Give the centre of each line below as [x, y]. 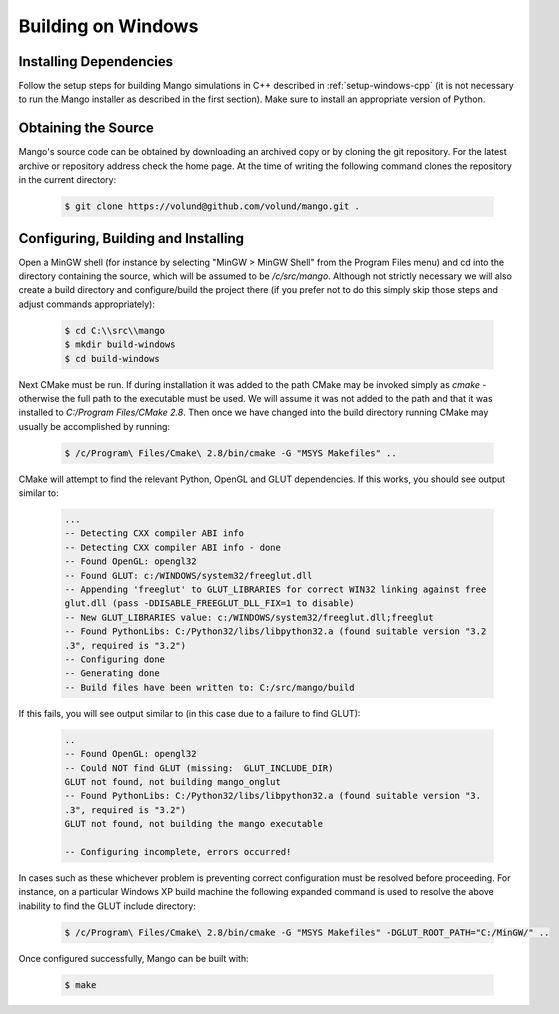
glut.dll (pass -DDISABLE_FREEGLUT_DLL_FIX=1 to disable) [209, 603]
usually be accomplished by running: [94, 426]
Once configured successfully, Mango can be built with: [133, 958]
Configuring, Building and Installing [131, 238]
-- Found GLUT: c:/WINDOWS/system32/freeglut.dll [188, 575]
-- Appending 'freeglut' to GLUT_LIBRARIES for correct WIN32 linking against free [275, 589]
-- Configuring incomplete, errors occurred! [178, 851]
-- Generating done [112, 673]
